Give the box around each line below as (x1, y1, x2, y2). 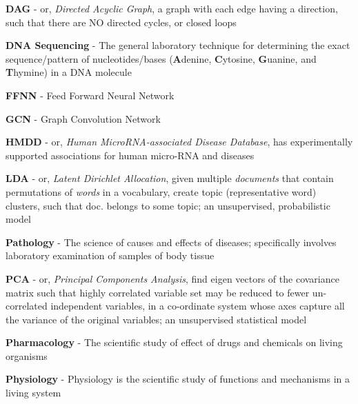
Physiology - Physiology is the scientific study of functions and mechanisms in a (6, 372, 350, 386)
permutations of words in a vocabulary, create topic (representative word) (6, 184, 317, 199)
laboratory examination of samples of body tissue (6, 248, 215, 263)
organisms (6, 348, 48, 363)
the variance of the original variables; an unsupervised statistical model (6, 312, 307, 326)
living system (6, 385, 61, 400)
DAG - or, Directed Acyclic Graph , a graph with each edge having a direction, (6, 1, 338, 15)
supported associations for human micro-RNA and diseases (6, 148, 255, 162)
